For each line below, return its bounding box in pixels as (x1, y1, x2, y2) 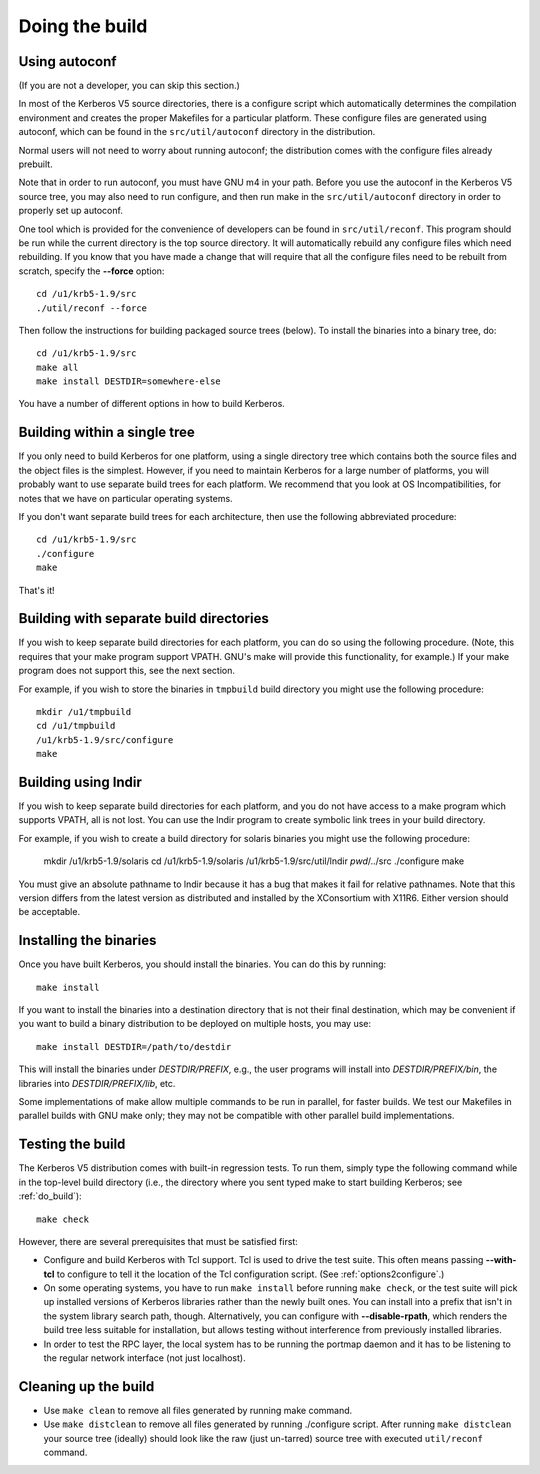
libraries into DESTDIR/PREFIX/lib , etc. (18, 1077, 176, 1089)
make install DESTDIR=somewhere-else (36, 376, 222, 387)
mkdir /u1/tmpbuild (36, 706, 132, 717)
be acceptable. (18, 906, 80, 918)
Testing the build (18, 1136, 126, 1153)
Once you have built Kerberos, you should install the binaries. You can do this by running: (18, 958, 387, 970)
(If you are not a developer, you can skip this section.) (18, 80, 240, 92)
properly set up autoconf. (18, 205, 124, 217)
